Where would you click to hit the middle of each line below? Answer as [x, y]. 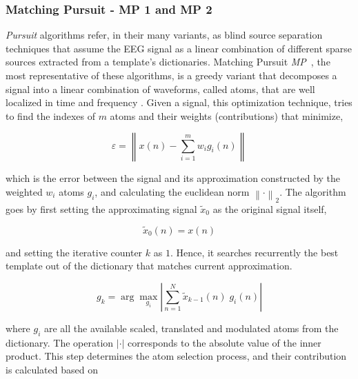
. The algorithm [313, 191]
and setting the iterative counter [74, 252]
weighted [24, 191]
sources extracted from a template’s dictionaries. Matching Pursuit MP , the [168, 62]
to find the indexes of [50, 115]
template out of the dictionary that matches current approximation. [149, 266]
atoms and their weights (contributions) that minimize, [227, 115]
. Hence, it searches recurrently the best [254, 252]
